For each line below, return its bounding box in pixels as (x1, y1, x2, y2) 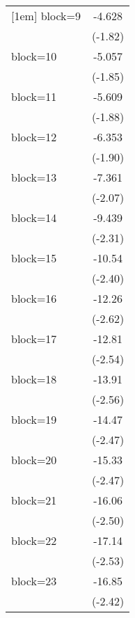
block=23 (11, 573, 57, 589)
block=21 (11, 492, 57, 508)
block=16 (11, 290, 57, 306)
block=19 (11, 411, 57, 427)
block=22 (11, 532, 57, 548)
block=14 (11, 209, 57, 225)
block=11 (11, 88, 57, 104)
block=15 (11, 250, 57, 266)
